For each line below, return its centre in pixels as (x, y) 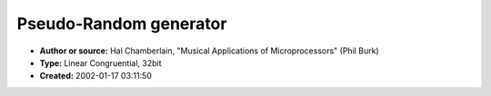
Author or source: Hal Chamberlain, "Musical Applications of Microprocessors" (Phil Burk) (209, 51)
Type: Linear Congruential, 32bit (101, 62)
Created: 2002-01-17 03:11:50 (95, 76)
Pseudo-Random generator (122, 24)
